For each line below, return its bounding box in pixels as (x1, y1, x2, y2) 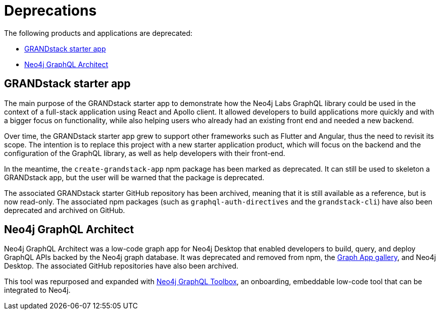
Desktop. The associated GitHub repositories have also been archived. (4, 261, 238, 271)
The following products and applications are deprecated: (4, 28, 192, 37)
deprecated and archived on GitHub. (4, 205, 125, 215)
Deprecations (4, 2, 97, 19)
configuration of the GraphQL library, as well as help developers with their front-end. (4, 148, 285, 158)
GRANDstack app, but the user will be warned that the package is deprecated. (4, 173, 265, 182)
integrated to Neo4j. (4, 286, 71, 295)
